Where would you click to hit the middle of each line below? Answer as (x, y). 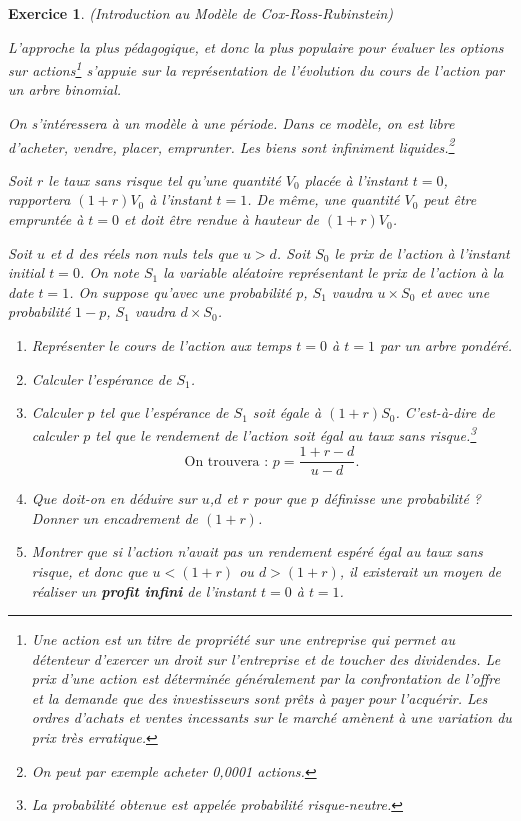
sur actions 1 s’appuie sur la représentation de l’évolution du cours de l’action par (256, 68)
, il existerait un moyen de (420, 570)
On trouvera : (226, 461)
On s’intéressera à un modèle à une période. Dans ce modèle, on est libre (231, 123)
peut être (450, 199)
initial (26, 272)
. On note (109, 272)
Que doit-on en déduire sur (114, 498)
